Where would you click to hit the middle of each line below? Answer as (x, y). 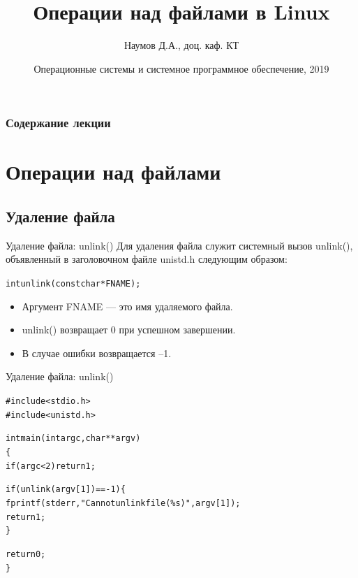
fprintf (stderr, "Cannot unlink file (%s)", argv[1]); (123, 503)
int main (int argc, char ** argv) (73, 439)
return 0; (26, 554)
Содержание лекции (58, 123)
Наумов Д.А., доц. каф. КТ (181, 45)
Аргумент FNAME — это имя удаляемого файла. (127, 306)
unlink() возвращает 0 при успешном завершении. (129, 330)
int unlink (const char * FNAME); (73, 284)
